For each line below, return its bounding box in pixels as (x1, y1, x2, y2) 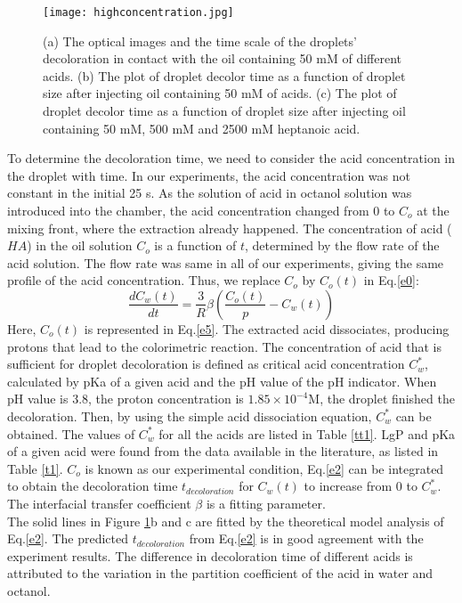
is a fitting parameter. (206, 493, 326, 512)
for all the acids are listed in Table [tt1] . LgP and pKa (158, 424, 456, 443)
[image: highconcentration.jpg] (43, 6, 234, 19)
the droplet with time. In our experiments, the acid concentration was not (7, 166, 410, 184)
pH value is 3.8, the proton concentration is (7, 389, 244, 408)
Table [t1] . (7, 459, 63, 477)
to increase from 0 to (304, 477, 417, 495)
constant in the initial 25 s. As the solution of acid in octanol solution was (7, 183, 412, 202)
